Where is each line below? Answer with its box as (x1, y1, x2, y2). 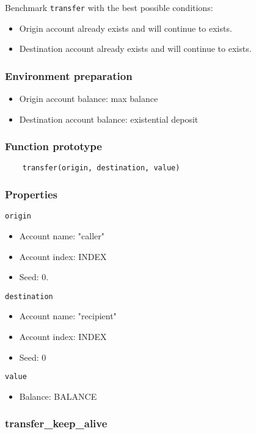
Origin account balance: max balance (19, 92, 158, 105)
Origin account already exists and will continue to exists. (19, 21, 232, 34)
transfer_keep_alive (5, 416, 108, 431)
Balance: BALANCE (19, 389, 97, 402)
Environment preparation (5, 68, 133, 83)
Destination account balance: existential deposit (19, 112, 199, 125)
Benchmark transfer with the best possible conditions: (5, 1, 213, 13)
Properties (5, 187, 57, 202)
